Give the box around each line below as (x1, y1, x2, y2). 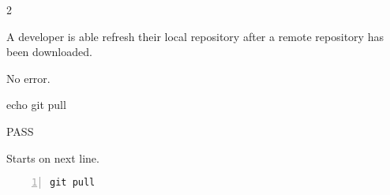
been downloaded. (6, 43, 92, 60)
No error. (6, 69, 51, 86)
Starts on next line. (6, 149, 99, 166)
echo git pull (6, 96, 66, 113)
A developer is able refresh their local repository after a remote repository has (6, 28, 384, 44)
